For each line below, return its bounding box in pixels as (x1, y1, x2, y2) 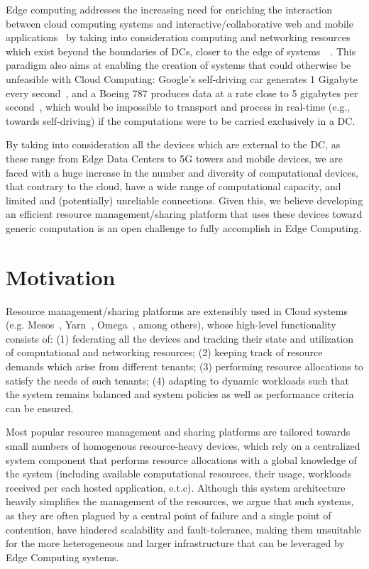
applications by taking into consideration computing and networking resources (6, 30, 351, 45)
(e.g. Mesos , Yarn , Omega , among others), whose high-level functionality (6, 317, 336, 332)
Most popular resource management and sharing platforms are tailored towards (6, 424, 351, 439)
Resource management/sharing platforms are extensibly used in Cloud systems (6, 303, 348, 318)
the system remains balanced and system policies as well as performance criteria (6, 387, 354, 402)
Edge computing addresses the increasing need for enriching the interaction (6, 2, 332, 16)
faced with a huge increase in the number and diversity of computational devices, (6, 165, 358, 179)
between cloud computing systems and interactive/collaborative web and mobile (6, 16, 353, 31)
